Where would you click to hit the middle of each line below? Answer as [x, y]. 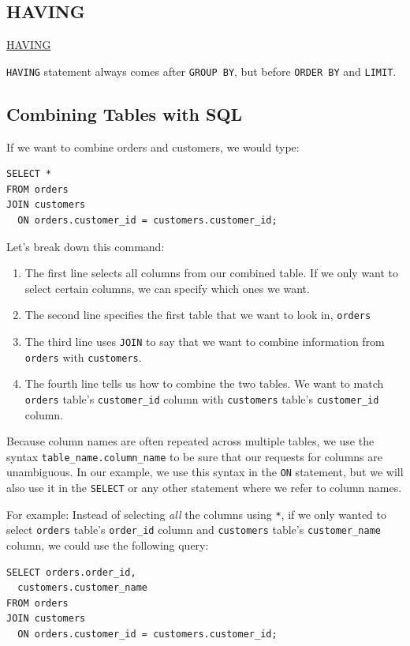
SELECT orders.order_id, [71, 572]
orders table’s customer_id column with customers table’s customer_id [202, 398]
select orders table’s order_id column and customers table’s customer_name [194, 530]
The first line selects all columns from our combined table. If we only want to [212, 273]
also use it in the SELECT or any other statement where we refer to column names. [204, 488]
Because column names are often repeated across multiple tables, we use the [190, 441]
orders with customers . [83, 357]
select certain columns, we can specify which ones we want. [167, 288]
